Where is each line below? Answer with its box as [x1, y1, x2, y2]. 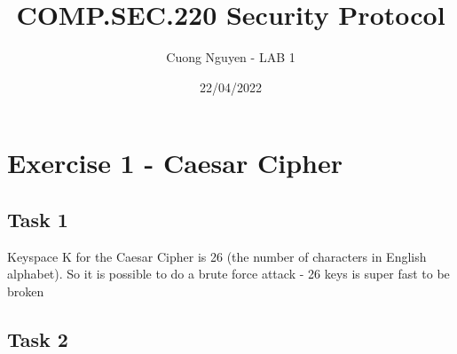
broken [7, 281, 44, 300]
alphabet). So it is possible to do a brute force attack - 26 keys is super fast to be [7, 264, 450, 283]
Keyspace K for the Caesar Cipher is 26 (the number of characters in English [7, 247, 427, 265]
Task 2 [7, 325, 68, 352]
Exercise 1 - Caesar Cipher [7, 145, 343, 181]
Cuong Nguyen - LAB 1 [166, 48, 295, 67]
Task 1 [7, 205, 68, 232]
